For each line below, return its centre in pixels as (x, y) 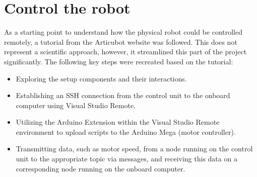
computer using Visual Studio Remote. (76, 105)
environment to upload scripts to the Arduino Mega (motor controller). (126, 131)
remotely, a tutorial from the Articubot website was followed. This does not (121, 41)
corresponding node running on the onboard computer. (101, 168)
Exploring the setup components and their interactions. (101, 78)
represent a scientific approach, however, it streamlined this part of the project (125, 52)
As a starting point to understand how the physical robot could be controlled (123, 32)
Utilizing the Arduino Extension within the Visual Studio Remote (118, 122)
